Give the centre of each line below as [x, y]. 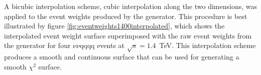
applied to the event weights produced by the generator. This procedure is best [126, 16]
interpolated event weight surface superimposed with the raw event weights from [128, 35]
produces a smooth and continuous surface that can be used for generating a [122, 57]
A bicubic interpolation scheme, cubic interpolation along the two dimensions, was [130, 6]
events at [111, 45]
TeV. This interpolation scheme [208, 45]
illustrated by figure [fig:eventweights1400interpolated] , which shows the [114, 26]
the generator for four [37, 45]
